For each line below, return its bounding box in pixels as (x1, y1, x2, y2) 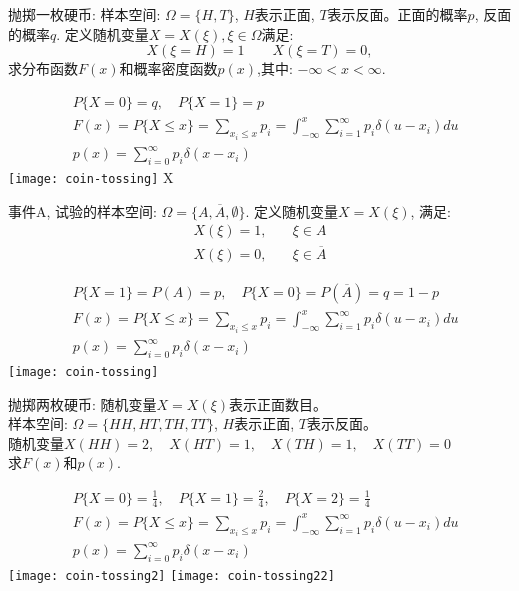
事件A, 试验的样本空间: (8, 200, 157, 221)
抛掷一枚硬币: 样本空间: (8, 4, 161, 24)
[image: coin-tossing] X (8, 167, 174, 188)
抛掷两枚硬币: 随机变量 (8, 393, 157, 414)
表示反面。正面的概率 (327, 4, 468, 24)
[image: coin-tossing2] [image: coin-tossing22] (8, 568, 335, 583)
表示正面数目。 (229, 393, 328, 414)
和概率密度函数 (119, 58, 218, 79)
